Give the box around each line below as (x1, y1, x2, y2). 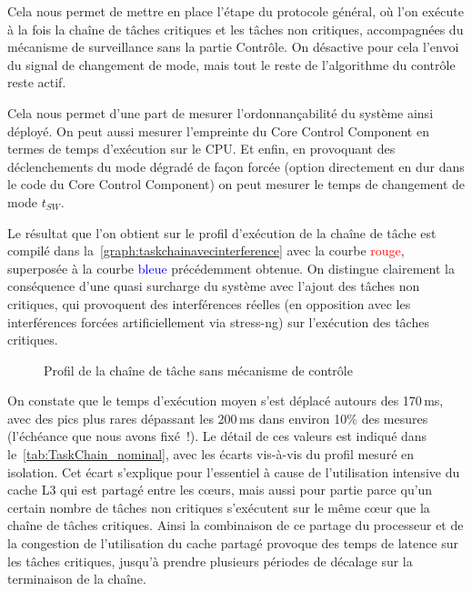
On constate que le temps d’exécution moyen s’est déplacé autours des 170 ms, (7, 391, 444, 410)
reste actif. (7, 73, 66, 92)
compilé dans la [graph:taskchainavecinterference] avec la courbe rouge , (7, 241, 405, 260)
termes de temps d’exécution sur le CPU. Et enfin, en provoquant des (7, 139, 396, 158)
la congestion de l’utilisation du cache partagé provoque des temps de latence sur (7, 534, 458, 553)
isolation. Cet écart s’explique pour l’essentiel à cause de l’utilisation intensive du (7, 462, 460, 481)
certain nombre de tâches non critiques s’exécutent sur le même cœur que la (7, 497, 430, 516)
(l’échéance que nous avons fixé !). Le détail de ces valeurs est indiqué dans (7, 426, 427, 446)
